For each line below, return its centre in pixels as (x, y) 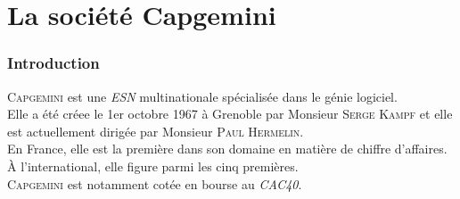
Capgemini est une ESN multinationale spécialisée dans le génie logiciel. (202, 96)
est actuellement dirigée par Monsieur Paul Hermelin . (156, 131)
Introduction (53, 63)
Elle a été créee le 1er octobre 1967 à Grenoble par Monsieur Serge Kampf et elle (230, 114)
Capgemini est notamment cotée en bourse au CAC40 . (155, 183)
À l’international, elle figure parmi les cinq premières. (153, 166)
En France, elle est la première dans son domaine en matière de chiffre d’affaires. (227, 149)
